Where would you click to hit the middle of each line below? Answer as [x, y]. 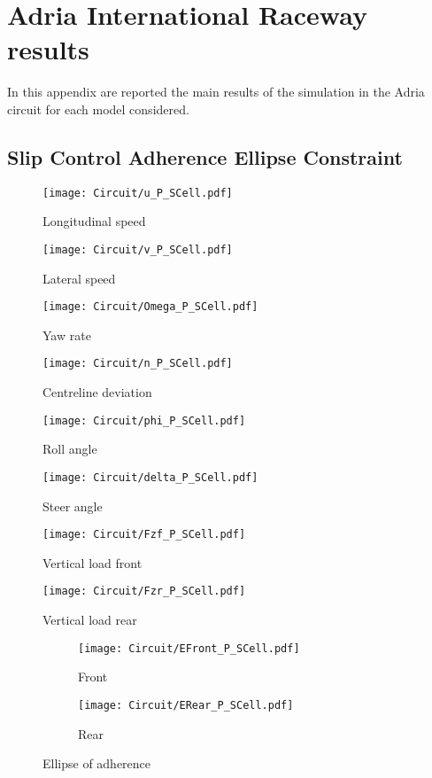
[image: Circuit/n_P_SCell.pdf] [138, 364]
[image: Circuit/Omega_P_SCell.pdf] [150, 307]
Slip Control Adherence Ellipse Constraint [205, 156]
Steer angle [73, 506]
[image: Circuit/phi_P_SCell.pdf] [144, 420]
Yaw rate [67, 335]
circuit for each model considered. [98, 109]
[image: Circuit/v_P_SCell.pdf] [138, 249]
